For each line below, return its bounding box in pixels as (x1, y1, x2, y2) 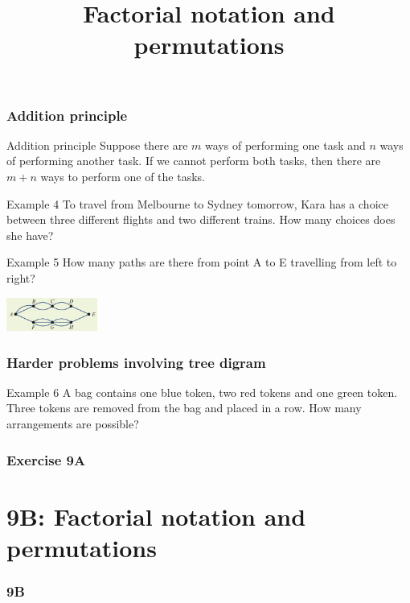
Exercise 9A (6, 449, 86, 469)
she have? (6, 226, 54, 243)
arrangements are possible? (6, 415, 139, 432)
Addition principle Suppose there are (6, 136, 188, 153)
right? (6, 270, 35, 287)
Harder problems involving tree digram (6, 352, 266, 372)
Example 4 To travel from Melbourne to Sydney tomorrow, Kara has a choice (6, 195, 388, 212)
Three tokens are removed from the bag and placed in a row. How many (6, 399, 362, 416)
